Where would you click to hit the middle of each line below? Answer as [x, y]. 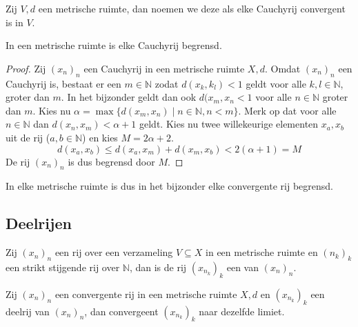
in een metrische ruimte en [262, 252]
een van [242, 267]
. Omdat [282, 68]
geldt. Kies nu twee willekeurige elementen [229, 124]
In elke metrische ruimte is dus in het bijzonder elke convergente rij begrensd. [169, 186]
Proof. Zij [26, 68]
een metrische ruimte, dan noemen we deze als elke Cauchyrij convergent [192, 8]
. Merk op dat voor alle [287, 110]
